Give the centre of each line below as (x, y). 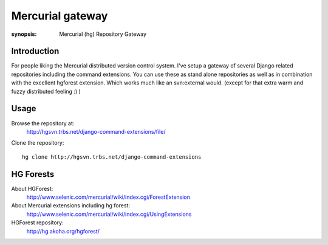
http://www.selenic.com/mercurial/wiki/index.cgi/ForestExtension (108, 197)
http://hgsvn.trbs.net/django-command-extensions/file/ (96, 131)
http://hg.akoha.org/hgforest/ (63, 231)
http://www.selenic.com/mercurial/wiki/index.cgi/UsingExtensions (109, 214)
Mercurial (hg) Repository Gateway (103, 34)
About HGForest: (32, 188)
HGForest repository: (37, 223)
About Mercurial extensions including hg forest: (71, 205)
